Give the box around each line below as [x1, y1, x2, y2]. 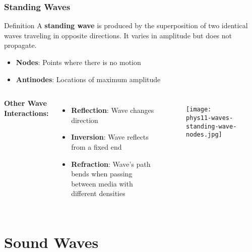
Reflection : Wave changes [71, 105, 154, 115]
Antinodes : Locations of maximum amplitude [16, 74, 161, 84]
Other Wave [4, 98, 47, 108]
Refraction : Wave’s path [71, 158, 151, 169]
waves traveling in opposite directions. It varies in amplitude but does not [4, 30, 232, 40]
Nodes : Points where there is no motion [16, 57, 141, 67]
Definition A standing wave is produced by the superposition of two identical [4, 20, 248, 31]
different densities [71, 188, 125, 199]
